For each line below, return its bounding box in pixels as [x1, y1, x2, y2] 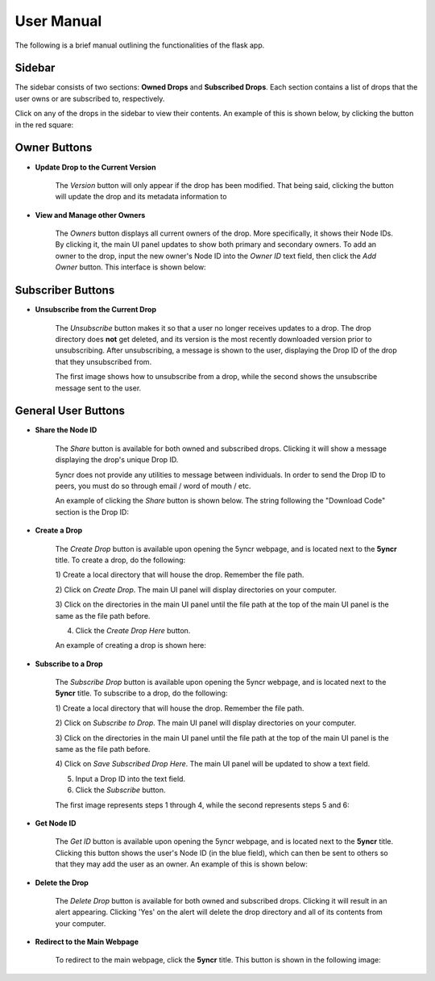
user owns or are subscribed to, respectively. [14, 94, 165, 103]
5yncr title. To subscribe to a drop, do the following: [55, 688, 228, 698]
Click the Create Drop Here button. [75, 625, 191, 635]
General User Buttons [14, 404, 125, 418]
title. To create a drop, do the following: [55, 555, 186, 565]
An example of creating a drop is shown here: [55, 641, 207, 650]
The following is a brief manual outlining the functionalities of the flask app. [14, 40, 265, 50]
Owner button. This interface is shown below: [55, 262, 206, 272]
